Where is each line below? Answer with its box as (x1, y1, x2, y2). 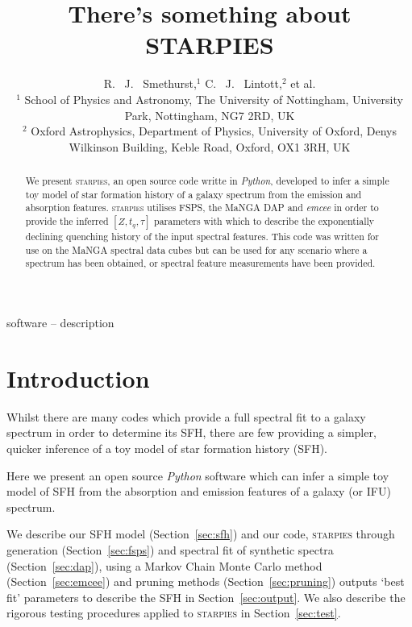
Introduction (6, 361, 150, 394)
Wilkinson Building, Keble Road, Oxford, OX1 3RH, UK (69, 138, 351, 155)
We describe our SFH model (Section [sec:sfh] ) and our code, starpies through (6, 525, 395, 542)
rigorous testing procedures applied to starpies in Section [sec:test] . (6, 604, 341, 621)
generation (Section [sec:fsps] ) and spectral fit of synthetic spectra (6, 541, 334, 558)
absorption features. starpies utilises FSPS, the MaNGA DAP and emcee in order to (25, 201, 379, 214)
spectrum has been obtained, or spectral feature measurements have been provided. (25, 256, 376, 270)
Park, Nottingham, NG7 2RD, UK (124, 106, 295, 123)
